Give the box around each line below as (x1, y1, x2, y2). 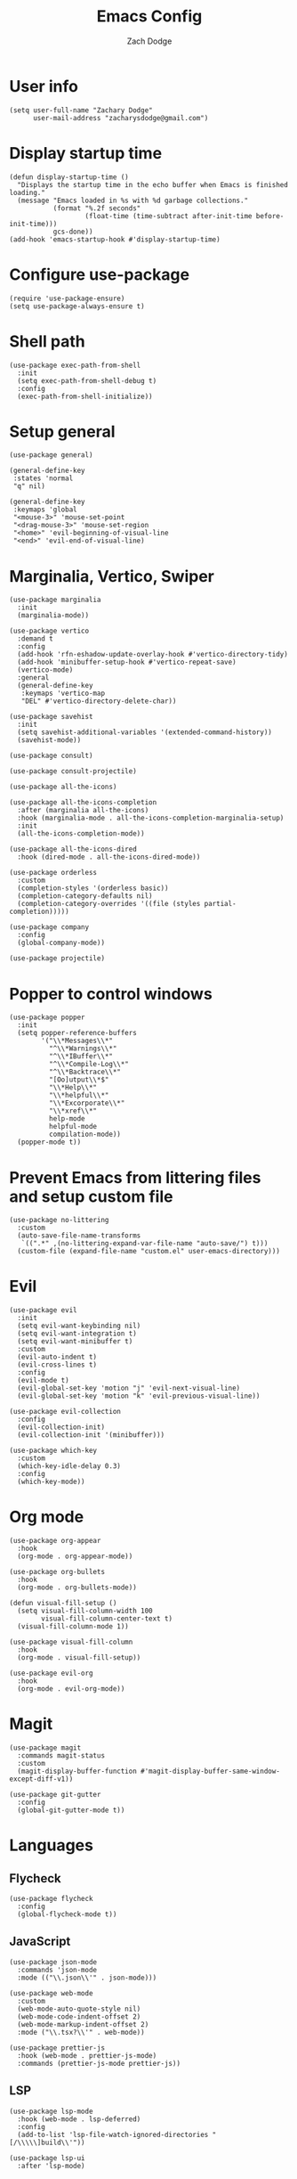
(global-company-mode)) (17, 938, 105, 948)
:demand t (17, 634, 53, 643)
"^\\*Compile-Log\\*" (48, 1060, 129, 1069)
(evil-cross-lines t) (17, 1360, 98, 1369)
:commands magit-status (17, 1751, 105, 1760)
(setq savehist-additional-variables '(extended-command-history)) (17, 728, 273, 737)
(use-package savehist (9, 713, 93, 722)
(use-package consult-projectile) (9, 767, 138, 776)
